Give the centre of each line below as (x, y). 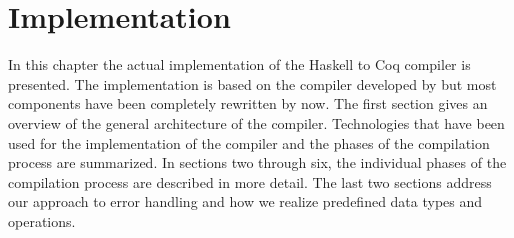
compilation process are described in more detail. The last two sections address (250, 181)
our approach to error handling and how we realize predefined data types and (245, 201)
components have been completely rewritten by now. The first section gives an (248, 103)
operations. (42, 220)
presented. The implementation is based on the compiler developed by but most (252, 83)
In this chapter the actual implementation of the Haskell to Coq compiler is (239, 64)
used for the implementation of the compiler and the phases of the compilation (249, 142)
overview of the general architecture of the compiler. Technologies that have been (256, 122)
